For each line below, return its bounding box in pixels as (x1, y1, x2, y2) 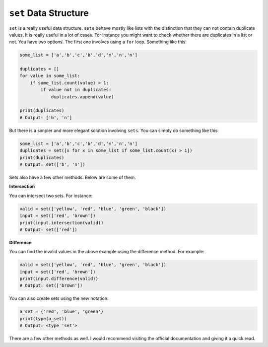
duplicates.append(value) (51, 94, 114, 99)
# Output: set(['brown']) (19, 283, 83, 288)
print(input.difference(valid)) (19, 276, 99, 281)
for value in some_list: (19, 73, 80, 79)
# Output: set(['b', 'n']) (19, 161, 85, 167)
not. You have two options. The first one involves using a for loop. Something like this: (9, 39, 187, 45)
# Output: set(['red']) (19, 226, 78, 232)
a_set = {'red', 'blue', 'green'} (19, 309, 104, 315)
